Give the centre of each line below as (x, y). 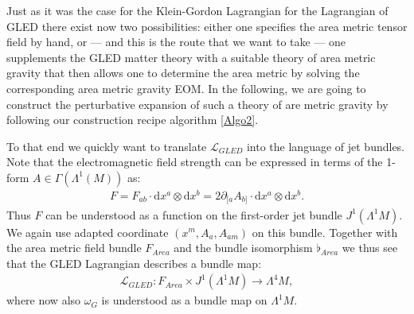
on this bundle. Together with (325, 232)
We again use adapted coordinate (88, 232)
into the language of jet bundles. (326, 146)
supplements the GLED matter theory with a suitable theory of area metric (191, 57)
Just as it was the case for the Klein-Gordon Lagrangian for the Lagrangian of (197, 10)
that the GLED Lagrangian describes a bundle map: (134, 263)
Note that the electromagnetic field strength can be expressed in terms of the (195, 162)
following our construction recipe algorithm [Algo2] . (133, 120)
